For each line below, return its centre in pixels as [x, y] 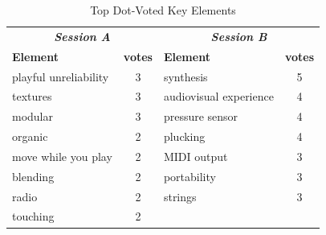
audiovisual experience [218, 96]
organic [30, 136]
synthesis [185, 76]
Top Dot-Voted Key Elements [163, 10]
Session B [239, 36]
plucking [184, 136]
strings [180, 196]
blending [33, 176]
